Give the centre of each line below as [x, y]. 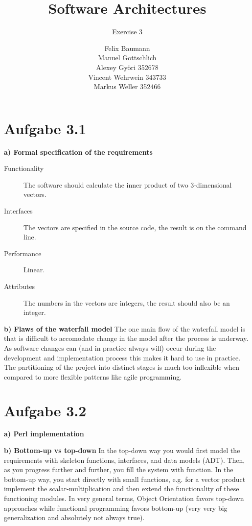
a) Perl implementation [44, 434]
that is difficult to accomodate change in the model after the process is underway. [126, 338]
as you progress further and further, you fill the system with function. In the [119, 469]
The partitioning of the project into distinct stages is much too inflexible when [122, 367]
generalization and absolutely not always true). [74, 517]
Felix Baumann [127, 48]
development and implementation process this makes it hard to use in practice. [122, 357]
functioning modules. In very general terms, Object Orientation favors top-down [124, 498]
